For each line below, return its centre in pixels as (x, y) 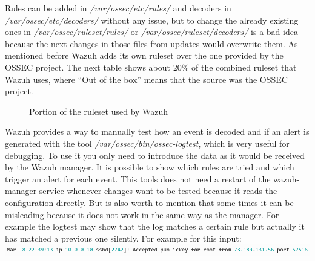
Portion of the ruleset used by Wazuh (99, 111)
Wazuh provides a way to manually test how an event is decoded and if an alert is (157, 131)
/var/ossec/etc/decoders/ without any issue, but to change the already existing (152, 20)
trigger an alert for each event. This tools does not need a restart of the (138, 179)
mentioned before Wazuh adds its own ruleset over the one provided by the (144, 55)
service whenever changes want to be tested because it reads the (158, 191)
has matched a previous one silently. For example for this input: (123, 238)
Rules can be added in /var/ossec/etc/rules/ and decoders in (118, 8)
